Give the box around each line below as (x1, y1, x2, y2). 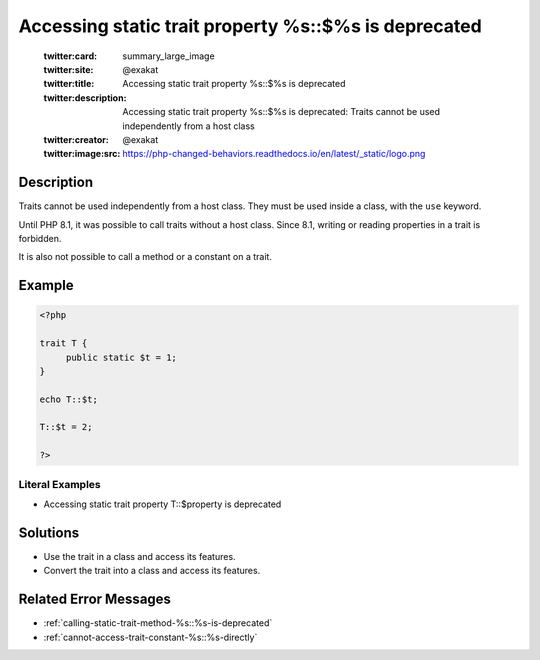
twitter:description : (43, 91, 127, 104)
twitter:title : (43, 78, 95, 90)
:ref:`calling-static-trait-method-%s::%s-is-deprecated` (43, 617, 273, 629)
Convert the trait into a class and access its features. (43, 565, 261, 577)
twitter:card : (43, 50, 98, 62)
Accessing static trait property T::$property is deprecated (43, 498, 282, 510)
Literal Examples (18, 477, 101, 491)
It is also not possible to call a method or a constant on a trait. (18, 251, 272, 263)
